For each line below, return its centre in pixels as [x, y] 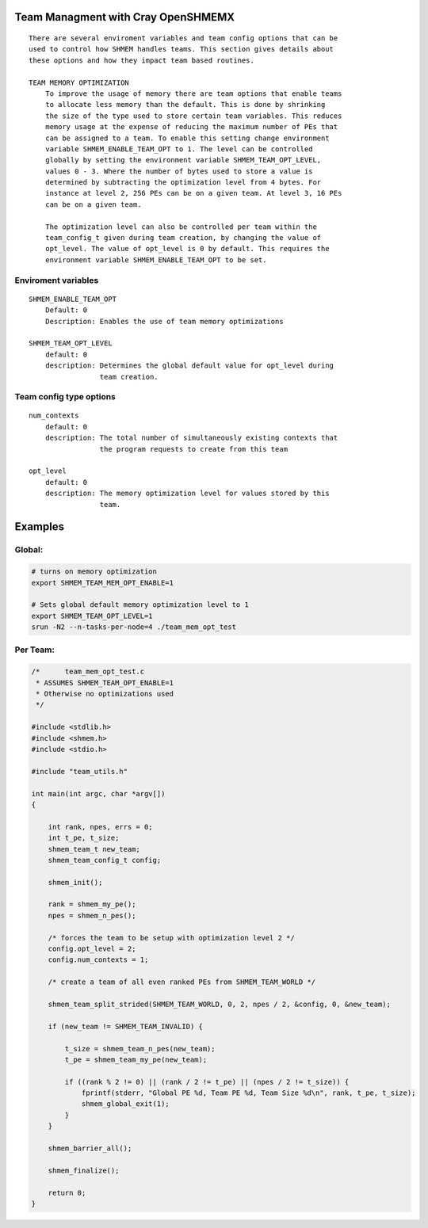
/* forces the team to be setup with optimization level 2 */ [171, 938]
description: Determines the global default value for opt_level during [189, 366]
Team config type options [65, 397]
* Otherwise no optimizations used [105, 694]
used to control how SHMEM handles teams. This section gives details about [182, 49]
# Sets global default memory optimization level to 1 [140, 605]
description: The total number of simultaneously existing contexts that [191, 438]
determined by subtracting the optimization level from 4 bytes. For [183, 183]
